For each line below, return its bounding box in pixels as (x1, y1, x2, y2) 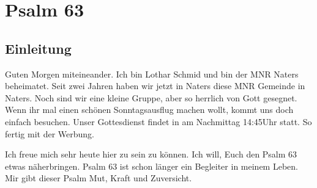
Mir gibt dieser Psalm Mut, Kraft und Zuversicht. (5, 172, 192, 184)
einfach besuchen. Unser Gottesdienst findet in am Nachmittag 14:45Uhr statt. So (5, 115, 312, 128)
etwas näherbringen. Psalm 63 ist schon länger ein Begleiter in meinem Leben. (5, 159, 298, 172)
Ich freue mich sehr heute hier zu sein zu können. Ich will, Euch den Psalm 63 (5, 148, 297, 161)
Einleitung (5, 38, 72, 57)
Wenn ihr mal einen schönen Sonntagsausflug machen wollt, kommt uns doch (5, 103, 294, 116)
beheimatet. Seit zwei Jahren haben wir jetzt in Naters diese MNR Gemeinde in (5, 79, 305, 92)
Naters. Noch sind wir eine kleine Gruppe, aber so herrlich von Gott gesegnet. (5, 91, 297, 104)
